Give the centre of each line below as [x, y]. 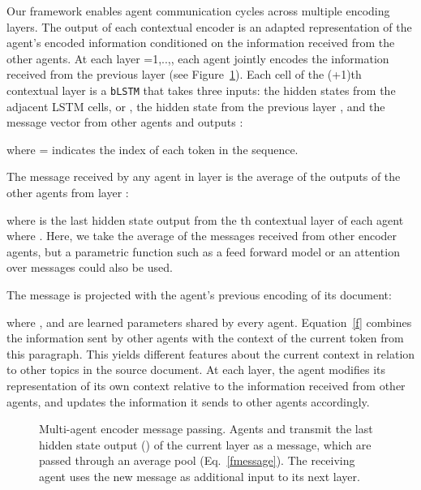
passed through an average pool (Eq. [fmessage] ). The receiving [197, 460]
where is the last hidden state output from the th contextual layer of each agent [205, 219]
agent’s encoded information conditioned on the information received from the [201, 43]
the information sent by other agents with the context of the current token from [205, 338]
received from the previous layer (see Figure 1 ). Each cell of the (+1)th [184, 74]
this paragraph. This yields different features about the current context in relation [211, 353]
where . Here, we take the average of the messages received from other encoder [202, 236]
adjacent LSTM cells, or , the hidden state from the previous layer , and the [196, 106]
